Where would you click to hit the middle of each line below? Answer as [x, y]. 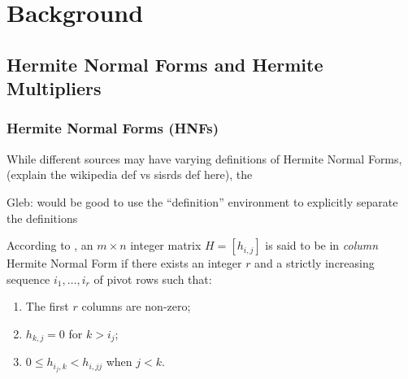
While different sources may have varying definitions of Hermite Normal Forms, [204, 158]
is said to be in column [322, 245]
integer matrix [166, 245]
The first [47, 306]
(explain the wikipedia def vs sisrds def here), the [130, 174]
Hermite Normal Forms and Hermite [165, 64]
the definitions [42, 218]
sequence [28, 279]
